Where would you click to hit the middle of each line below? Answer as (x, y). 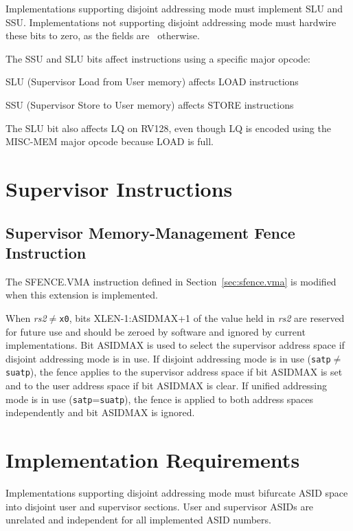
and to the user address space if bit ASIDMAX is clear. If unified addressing (166, 386)
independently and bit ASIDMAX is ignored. (100, 412)
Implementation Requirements (153, 460)
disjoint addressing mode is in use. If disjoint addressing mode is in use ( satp (168, 358)
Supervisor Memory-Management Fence (150, 232)
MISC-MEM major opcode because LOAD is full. (110, 141)
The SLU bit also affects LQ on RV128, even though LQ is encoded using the (168, 128)
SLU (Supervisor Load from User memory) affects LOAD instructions (152, 82)
